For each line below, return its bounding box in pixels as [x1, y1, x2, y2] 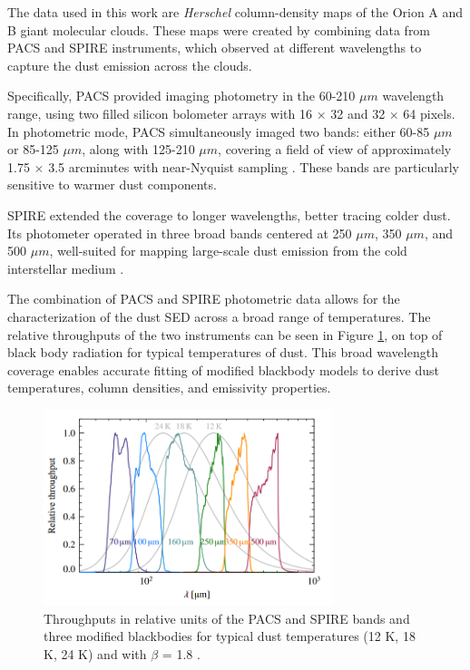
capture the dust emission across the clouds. [7, 55, 252, 74]
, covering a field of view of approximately [218, 140, 452, 159]
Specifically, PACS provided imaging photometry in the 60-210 [7, 86, 356, 105]
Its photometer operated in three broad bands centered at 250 [7, 223, 352, 242]
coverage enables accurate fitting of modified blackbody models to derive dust [7, 360, 439, 379]
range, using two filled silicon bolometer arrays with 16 [7, 103, 312, 122]
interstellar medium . [7, 258, 124, 277]
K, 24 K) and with [44, 644, 147, 663]
